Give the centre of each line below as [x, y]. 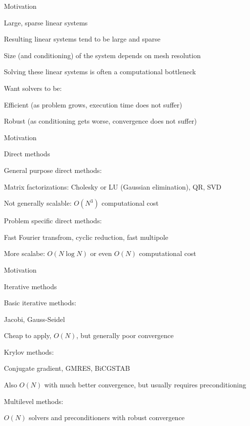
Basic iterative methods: [40, 303]
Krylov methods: [29, 351]
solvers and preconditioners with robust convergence [107, 417]
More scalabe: [25, 253]
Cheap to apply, [28, 335]
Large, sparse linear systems [46, 22]
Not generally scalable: [38, 203]
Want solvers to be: [33, 88]
